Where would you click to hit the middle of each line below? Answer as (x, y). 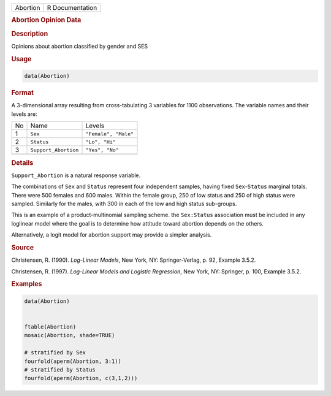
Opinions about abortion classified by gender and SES (80, 46)
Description (30, 34)
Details (22, 162)
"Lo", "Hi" (101, 142)
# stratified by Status (60, 370)
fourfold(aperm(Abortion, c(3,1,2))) (81, 378)
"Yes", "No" (102, 150)
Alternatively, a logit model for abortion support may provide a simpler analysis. (112, 235)
